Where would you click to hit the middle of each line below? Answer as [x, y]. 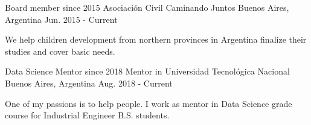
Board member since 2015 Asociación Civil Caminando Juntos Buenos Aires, [147, 7]
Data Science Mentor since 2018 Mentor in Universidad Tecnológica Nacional [147, 71]
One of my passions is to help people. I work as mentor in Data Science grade [149, 103]
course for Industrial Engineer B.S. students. [87, 115]
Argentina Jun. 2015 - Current [61, 19]
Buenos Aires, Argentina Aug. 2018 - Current [89, 83]
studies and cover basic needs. [60, 51]
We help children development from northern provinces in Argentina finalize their [156, 39]
